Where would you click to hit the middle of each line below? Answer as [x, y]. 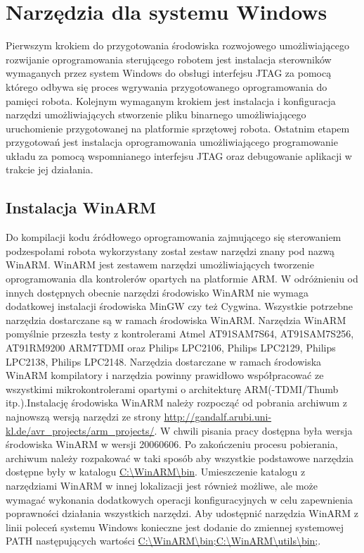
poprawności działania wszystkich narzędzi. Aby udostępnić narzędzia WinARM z [182, 513]
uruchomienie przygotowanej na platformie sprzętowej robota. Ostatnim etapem [178, 128]
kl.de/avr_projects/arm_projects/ [80, 430]
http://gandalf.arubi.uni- [218, 416]
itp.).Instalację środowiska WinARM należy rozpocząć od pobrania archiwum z [176, 403]
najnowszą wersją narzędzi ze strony [83, 416]
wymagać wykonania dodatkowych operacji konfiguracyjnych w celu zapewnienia [179, 499]
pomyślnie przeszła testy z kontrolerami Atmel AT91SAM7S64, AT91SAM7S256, [180, 334]
